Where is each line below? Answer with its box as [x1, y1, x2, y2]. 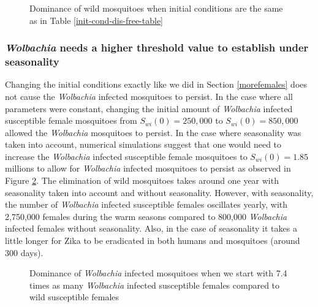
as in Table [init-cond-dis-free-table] [29, 13, 163, 26]
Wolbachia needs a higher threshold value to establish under [5, 40, 309, 55]
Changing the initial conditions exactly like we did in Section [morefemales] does [5, 78, 308, 91]
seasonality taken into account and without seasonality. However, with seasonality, [5, 186, 314, 199]
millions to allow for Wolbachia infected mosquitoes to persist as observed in [5, 162, 291, 175]
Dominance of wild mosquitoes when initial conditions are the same [29, 2, 283, 14]
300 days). [5, 246, 44, 259]
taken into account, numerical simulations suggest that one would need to [5, 138, 282, 151]
